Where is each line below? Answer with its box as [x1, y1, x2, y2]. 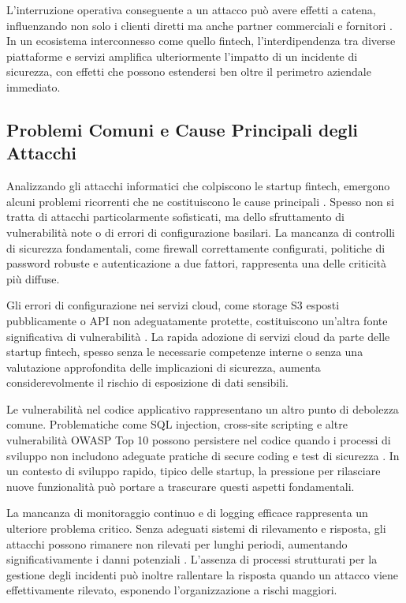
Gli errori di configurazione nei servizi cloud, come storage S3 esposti [6, 297, 340, 313]
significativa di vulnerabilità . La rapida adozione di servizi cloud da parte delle [6, 328, 390, 344]
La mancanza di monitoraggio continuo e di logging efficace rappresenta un [6, 504, 368, 521]
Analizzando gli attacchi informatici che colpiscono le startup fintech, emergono [6, 178, 390, 194]
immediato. [6, 78, 61, 95]
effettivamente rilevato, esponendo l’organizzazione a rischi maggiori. [6, 582, 337, 598]
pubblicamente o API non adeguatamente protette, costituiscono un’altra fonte [6, 312, 388, 328]
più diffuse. [6, 270, 60, 287]
